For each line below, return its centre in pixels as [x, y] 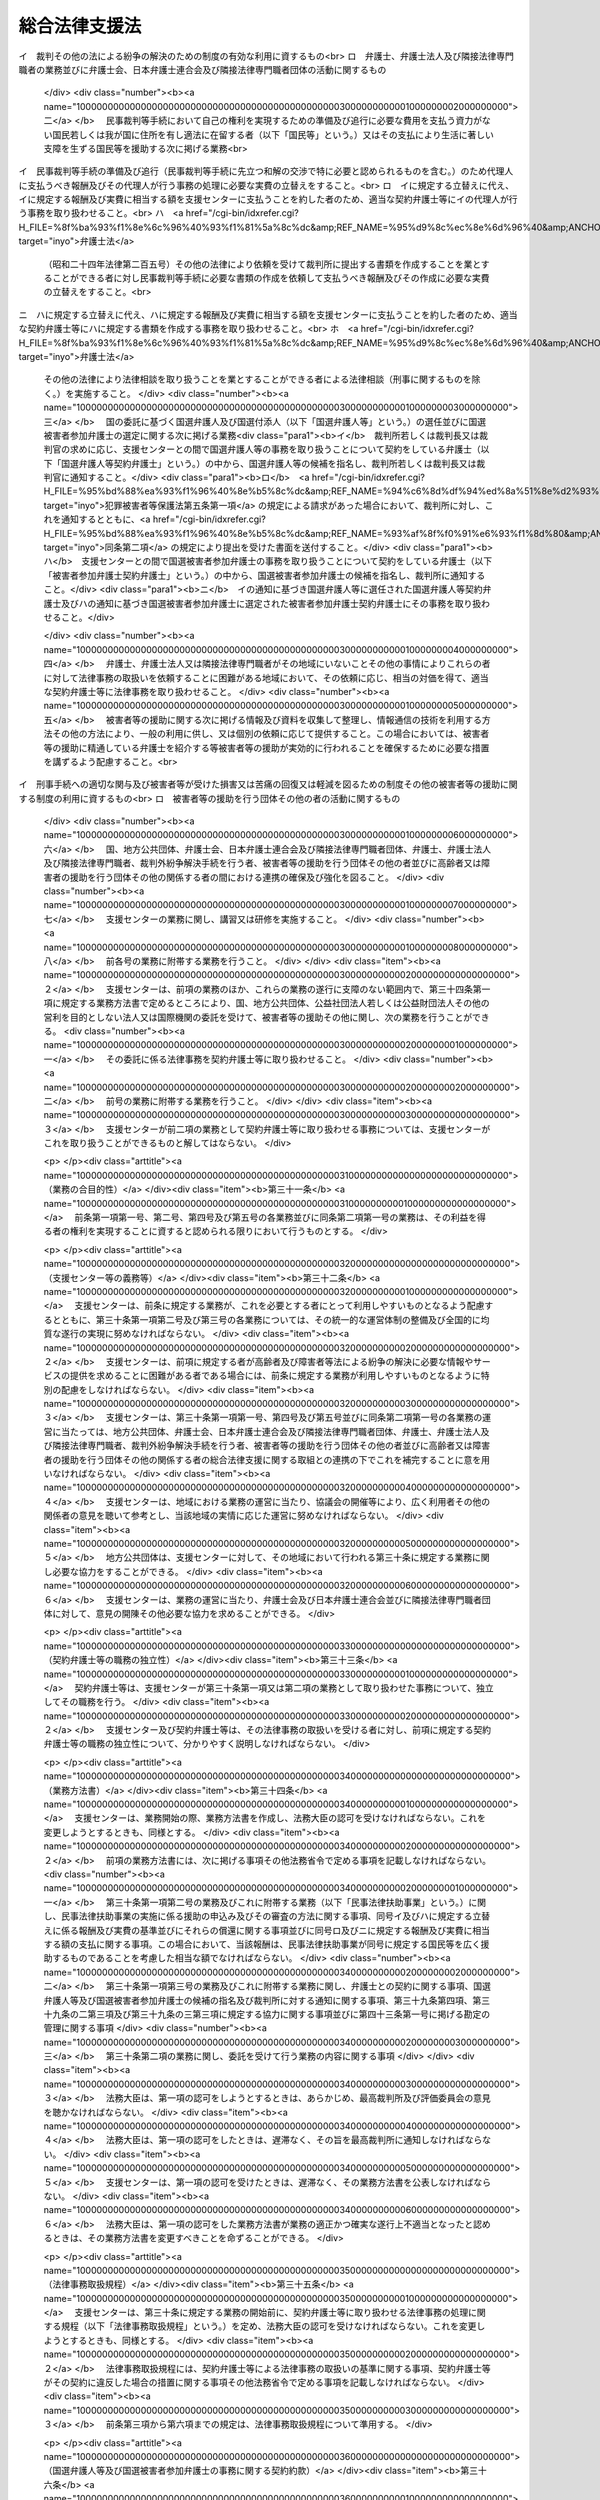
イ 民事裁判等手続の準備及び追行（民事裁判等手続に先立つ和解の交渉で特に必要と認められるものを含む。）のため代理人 [266, 171]
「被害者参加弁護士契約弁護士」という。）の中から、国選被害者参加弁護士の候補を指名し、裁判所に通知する [264, 575]
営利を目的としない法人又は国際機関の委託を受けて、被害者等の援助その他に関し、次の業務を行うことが [258, 1017]
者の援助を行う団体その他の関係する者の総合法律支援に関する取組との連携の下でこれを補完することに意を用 [266, 1459]
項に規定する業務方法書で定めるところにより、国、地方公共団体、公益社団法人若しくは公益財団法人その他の [266, 1003]
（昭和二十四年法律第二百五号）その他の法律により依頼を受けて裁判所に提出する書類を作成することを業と [262, 264]
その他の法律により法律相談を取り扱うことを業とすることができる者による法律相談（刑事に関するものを [257, 379]
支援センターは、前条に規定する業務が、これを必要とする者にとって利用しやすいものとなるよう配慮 [279, 1306]
